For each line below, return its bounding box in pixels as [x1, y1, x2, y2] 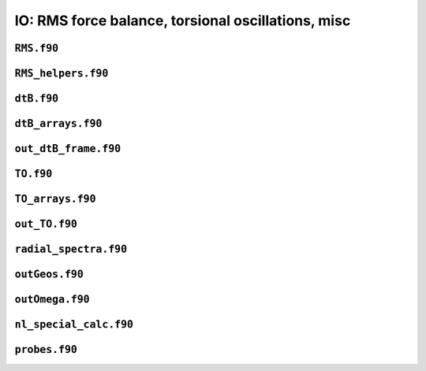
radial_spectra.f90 [14, 243, 128, 256]
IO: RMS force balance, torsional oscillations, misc [14, 12, 351, 29]
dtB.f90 [14, 92, 59, 105]
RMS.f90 [14, 42, 59, 54]
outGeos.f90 [14, 268, 84, 281]
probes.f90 [14, 343, 78, 356]
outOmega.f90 [14, 293, 90, 306]
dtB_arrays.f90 [14, 117, 103, 130]
